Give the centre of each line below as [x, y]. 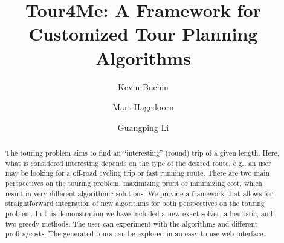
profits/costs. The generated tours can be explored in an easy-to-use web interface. [135, 234]
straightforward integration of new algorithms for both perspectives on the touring [135, 203]
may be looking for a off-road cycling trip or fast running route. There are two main [137, 173]
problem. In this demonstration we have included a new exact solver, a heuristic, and [139, 214]
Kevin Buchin [143, 86]
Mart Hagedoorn [143, 107]
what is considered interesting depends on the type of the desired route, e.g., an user [138, 163]
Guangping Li [143, 127]
